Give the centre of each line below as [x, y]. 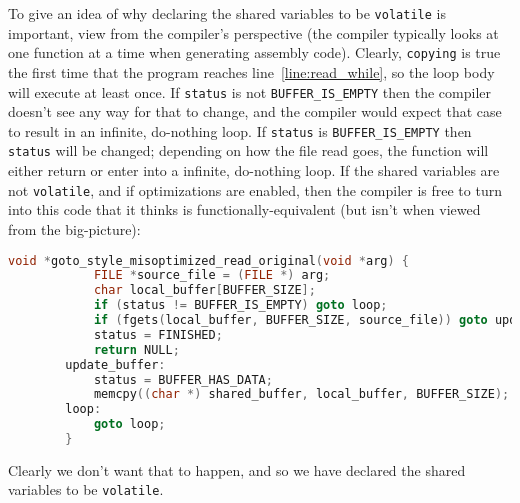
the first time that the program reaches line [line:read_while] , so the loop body [251, 71]
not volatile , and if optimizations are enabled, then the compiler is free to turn [255, 189]
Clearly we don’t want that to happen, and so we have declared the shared [237, 469]
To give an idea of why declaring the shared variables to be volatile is [227, 13]
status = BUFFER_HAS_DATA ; [183, 379]
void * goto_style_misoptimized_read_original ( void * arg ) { [209, 260]
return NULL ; [136, 349]
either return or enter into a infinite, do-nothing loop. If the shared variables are [254, 170]
